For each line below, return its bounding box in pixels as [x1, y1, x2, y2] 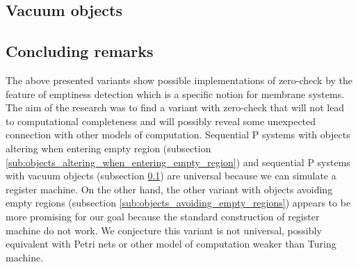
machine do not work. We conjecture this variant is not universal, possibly [6, 222, 322, 237]
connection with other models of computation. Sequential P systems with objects [6, 127, 350, 142]
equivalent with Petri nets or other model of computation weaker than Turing [6, 236, 336, 251]
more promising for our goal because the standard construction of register [6, 209, 320, 223]
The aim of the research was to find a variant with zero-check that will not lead [6, 100, 345, 115]
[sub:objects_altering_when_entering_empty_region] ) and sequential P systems [6, 154, 350, 169]
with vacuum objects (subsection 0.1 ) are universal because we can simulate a [6, 168, 336, 183]
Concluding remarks [6, 40, 154, 62]
